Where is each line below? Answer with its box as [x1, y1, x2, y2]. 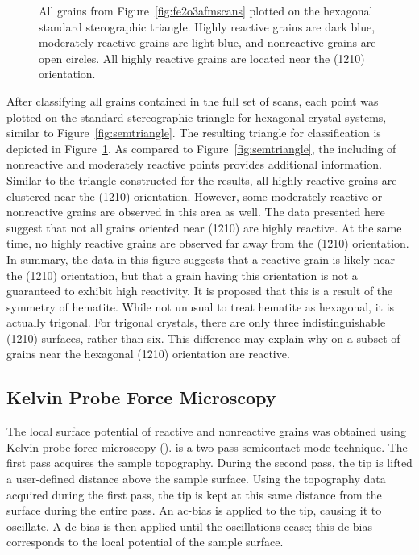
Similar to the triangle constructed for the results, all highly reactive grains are [6, 171, 397, 188]
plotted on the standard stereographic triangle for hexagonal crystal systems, [6, 108, 387, 125]
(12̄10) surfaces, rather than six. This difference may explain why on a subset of [6, 329, 400, 346]
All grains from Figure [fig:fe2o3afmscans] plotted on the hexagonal [39, 2, 373, 19]
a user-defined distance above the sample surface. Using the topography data [6, 470, 386, 487]
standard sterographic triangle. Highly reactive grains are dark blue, [39, 18, 375, 35]
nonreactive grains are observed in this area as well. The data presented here [6, 203, 385, 220]
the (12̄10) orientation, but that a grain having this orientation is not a [6, 266, 358, 283]
